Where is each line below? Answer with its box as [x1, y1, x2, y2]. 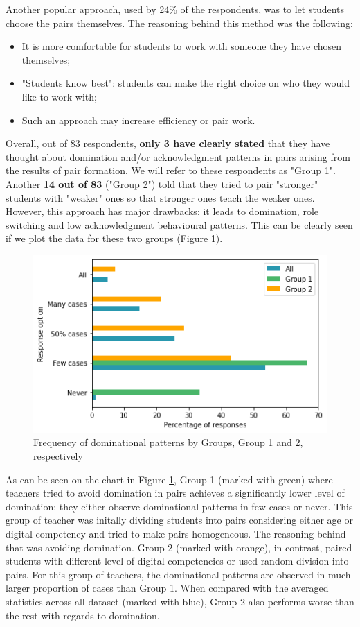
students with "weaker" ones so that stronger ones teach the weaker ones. [6, 190, 315, 205]
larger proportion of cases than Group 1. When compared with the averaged [6, 581, 329, 595]
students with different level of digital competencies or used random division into [6, 553, 349, 568]
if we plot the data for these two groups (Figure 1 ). [6, 231, 223, 246]
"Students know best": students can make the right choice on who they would [21, 76, 350, 90]
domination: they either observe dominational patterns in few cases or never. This [6, 499, 353, 513]
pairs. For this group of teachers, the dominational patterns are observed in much [6, 567, 351, 581]
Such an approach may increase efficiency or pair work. [21, 112, 255, 127]
